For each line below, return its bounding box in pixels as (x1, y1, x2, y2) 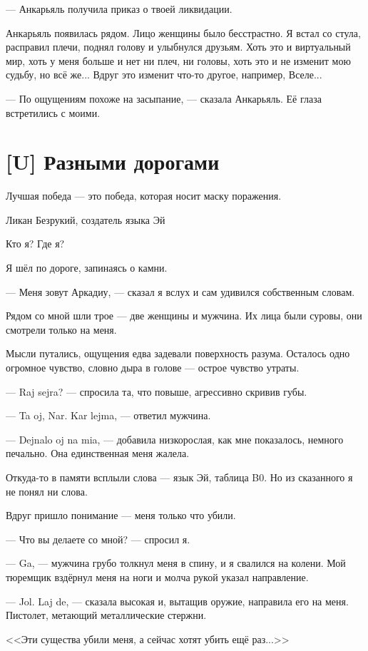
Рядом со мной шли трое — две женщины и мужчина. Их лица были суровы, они (6, 308, 362, 323)
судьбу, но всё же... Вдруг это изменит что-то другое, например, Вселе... (6, 67, 322, 82)
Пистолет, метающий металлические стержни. (6, 608, 207, 622)
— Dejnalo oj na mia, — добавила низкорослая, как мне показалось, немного (6, 431, 344, 446)
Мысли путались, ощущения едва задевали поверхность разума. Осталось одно (6, 346, 350, 361)
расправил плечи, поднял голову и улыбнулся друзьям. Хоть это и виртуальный (6, 39, 351, 54)
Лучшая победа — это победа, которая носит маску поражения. (6, 188, 282, 203)
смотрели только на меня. (6, 322, 117, 337)
